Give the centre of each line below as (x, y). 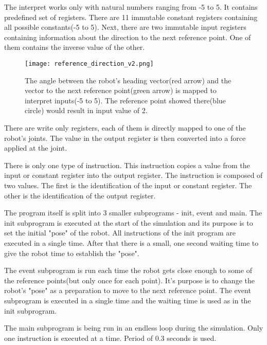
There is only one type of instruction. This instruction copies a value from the (127, 165)
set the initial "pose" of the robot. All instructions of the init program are (120, 233)
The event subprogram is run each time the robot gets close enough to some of (128, 270)
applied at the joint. (36, 148)
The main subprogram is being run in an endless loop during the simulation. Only (134, 328)
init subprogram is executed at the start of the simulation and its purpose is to (129, 222)
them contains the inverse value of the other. (75, 47)
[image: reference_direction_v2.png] (89, 63)
